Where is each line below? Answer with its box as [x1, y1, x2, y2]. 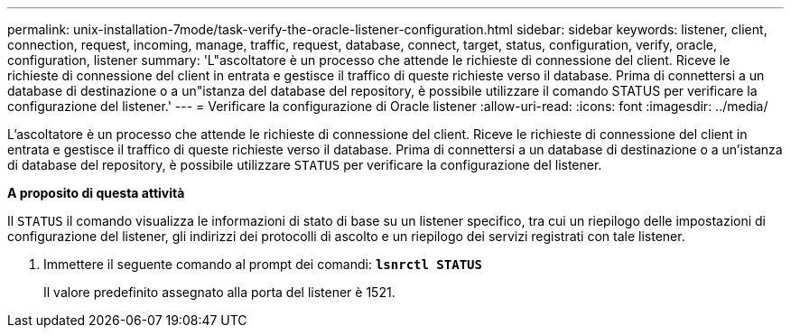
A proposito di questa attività [7, 185, 185, 200]
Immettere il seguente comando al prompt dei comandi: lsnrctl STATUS [43, 256, 482, 272]
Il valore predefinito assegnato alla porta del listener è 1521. [43, 284, 395, 300]
